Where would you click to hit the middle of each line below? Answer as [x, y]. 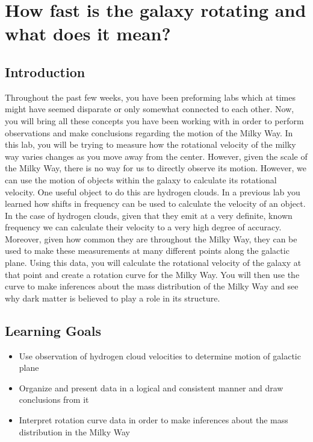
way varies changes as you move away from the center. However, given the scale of [156, 156]
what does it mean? [88, 33]
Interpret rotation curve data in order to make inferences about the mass [153, 420]
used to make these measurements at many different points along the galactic [147, 251]
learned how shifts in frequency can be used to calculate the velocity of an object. [155, 204]
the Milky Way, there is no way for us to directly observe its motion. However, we [156, 168]
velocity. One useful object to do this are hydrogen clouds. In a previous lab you [153, 191]
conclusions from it [54, 399]
